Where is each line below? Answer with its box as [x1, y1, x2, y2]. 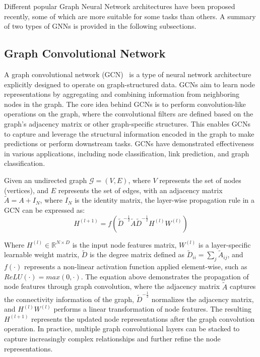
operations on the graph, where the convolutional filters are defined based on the [4, 108, 253, 119]
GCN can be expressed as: [4, 204, 85, 215]
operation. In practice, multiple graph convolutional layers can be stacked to [4, 323, 240, 334]
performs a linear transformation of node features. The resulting [53, 304, 252, 314]
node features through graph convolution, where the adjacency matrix [4, 281, 220, 291]
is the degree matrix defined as [89, 249, 185, 260]
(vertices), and [4, 185, 49, 195]
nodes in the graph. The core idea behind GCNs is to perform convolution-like [4, 98, 246, 109]
